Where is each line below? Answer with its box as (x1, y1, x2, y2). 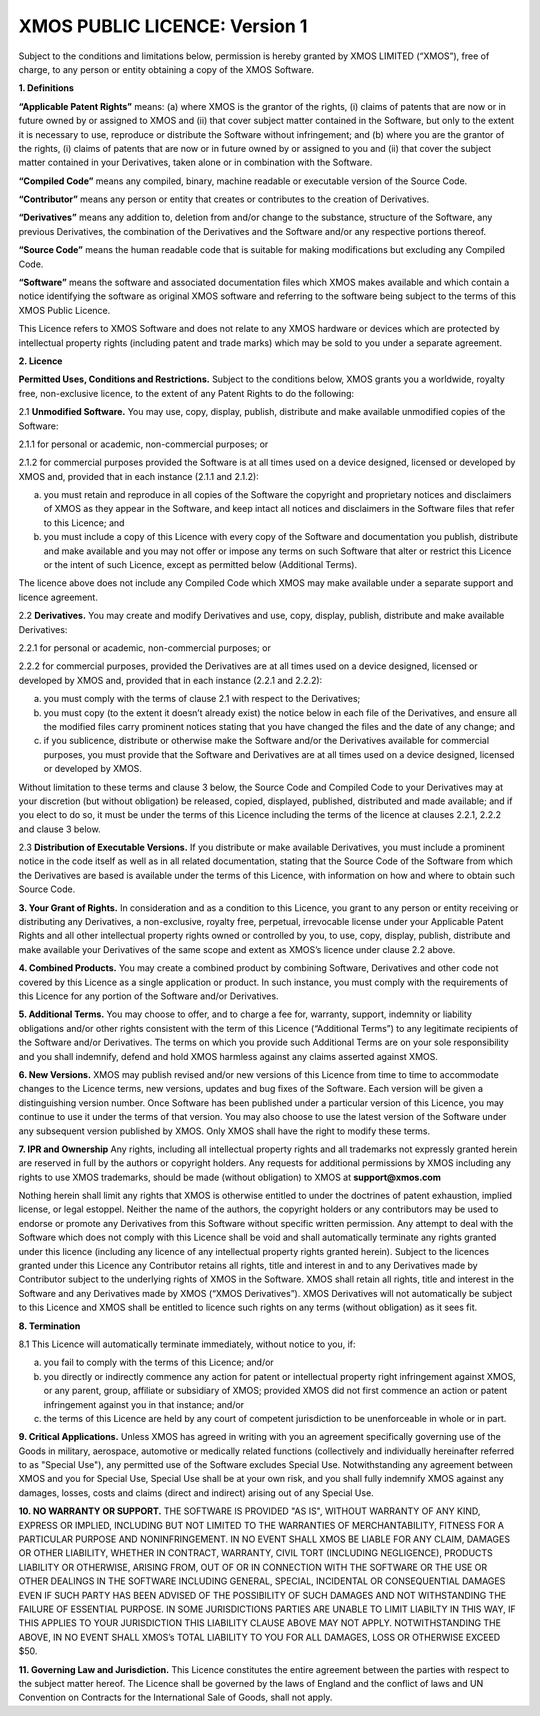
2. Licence (18, 355, 63, 367)
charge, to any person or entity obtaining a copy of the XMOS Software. (18, 63, 315, 75)
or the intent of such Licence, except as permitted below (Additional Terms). (43, 559, 358, 571)
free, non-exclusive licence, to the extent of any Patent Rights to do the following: (18, 387, 355, 399)
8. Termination (18, 1320, 81, 1332)
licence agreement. (18, 591, 99, 603)
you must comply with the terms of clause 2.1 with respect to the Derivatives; (43, 693, 361, 705)
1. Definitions (18, 82, 75, 94)
